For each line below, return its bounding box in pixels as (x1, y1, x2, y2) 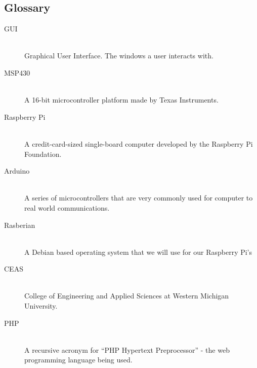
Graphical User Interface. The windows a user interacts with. (24, 50, 213, 61)
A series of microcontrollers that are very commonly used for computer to (24, 192, 253, 203)
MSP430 (4, 67, 30, 78)
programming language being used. (24, 354, 133, 365)
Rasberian (4, 219, 35, 230)
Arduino (4, 165, 30, 176)
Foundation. (24, 148, 62, 159)
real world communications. (24, 202, 110, 213)
